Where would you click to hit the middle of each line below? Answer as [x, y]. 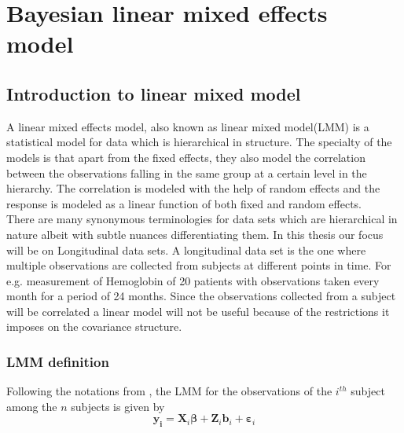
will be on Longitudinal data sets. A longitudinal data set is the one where [186, 250]
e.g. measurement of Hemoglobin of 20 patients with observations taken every [193, 280]
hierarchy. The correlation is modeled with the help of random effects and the [193, 188]
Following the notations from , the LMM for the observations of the [169, 391]
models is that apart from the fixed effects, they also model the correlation [186, 157]
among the [32, 406]
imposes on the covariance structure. [94, 327]
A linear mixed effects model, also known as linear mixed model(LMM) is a [188, 126]
